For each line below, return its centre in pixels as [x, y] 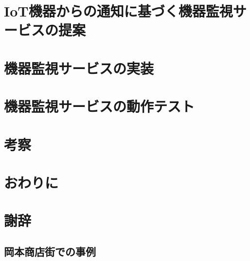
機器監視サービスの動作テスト [99, 106]
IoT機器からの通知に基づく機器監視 [118, 11]
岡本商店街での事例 [50, 251]
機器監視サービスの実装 [79, 68]
